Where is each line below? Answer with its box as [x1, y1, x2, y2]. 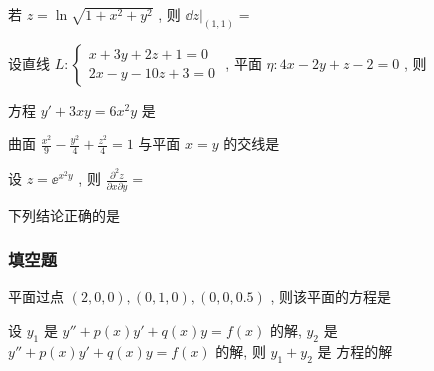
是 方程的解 [317, 340, 393, 361]
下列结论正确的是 [8, 204, 120, 225]
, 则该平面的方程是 [270, 286, 392, 307]
